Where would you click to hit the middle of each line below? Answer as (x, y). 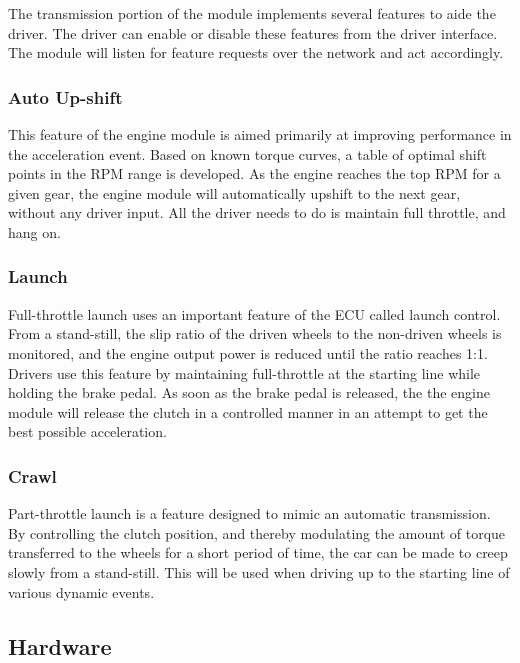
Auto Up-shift (65, 96)
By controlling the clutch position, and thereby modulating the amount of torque (257, 532)
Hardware (60, 645)
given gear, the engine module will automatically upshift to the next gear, (234, 192)
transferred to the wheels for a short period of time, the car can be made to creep (258, 552)
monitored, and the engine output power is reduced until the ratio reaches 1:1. (248, 352)
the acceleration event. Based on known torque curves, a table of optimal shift (247, 153)
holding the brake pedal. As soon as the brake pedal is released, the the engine (249, 392)
